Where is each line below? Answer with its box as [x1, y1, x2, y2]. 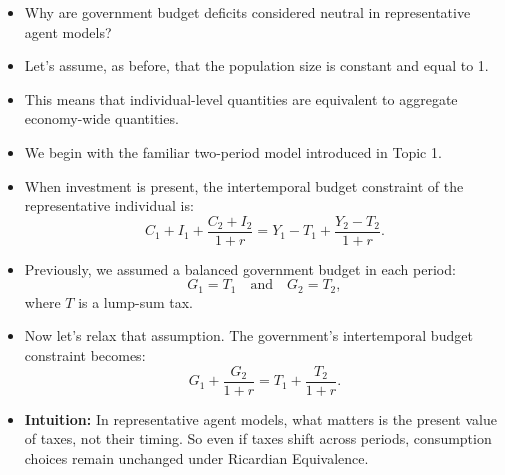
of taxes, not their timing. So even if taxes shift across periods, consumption [24, 428, 492, 449]
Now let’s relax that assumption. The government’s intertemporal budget [24, 325, 473, 346]
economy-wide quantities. [24, 108, 179, 129]
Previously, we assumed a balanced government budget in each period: [24, 258, 456, 279]
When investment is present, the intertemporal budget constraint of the [24, 175, 464, 196]
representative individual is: [24, 195, 194, 216]
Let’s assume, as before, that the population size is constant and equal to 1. [24, 55, 489, 76]
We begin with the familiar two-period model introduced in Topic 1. [24, 141, 442, 162]
